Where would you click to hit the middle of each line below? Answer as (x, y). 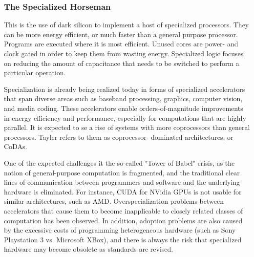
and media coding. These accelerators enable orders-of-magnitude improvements (124, 108)
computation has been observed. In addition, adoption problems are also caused (123, 220)
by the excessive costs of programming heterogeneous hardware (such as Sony (120, 230)
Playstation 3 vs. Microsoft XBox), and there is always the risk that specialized (123, 239)
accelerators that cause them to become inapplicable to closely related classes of (124, 210)
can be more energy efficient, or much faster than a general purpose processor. (121, 34)
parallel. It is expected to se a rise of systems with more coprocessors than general (127, 127)
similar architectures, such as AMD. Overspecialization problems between (114, 201)
